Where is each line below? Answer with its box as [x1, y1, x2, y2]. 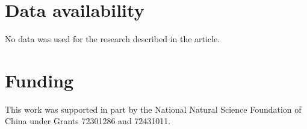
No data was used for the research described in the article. [5, 33, 220, 45]
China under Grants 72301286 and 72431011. [5, 115, 171, 127]
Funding [5, 68, 74, 92]
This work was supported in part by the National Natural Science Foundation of [5, 102, 302, 115]
